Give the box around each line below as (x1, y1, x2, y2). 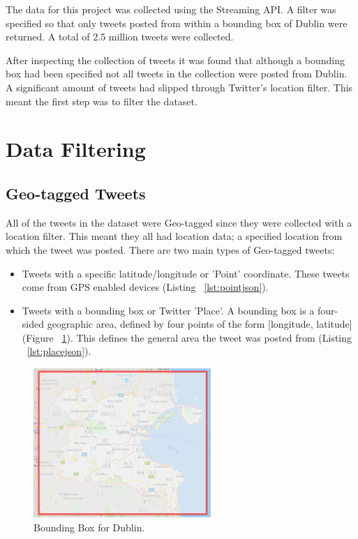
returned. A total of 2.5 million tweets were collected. (6, 29, 234, 44)
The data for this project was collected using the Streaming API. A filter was (6, 2, 336, 16)
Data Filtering (6, 135, 146, 163)
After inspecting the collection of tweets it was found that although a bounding (6, 52, 345, 67)
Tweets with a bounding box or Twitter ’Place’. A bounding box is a (22, 303, 315, 317)
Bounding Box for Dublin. (33, 519, 145, 534)
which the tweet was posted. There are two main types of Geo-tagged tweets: (6, 242, 335, 257)
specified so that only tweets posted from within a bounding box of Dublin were (6, 15, 348, 30)
